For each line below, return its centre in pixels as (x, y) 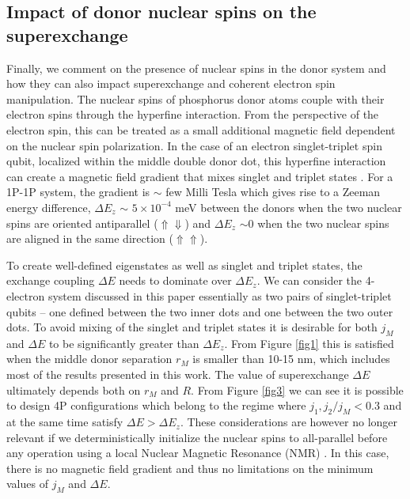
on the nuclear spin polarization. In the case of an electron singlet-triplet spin (194, 145)
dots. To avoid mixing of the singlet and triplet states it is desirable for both (192, 327)
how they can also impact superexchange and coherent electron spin (171, 83)
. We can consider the (309, 280)
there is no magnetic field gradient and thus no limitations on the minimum (190, 468)
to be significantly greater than (124, 343)
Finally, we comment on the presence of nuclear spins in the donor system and (196, 68)
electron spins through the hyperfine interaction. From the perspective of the (193, 114)
